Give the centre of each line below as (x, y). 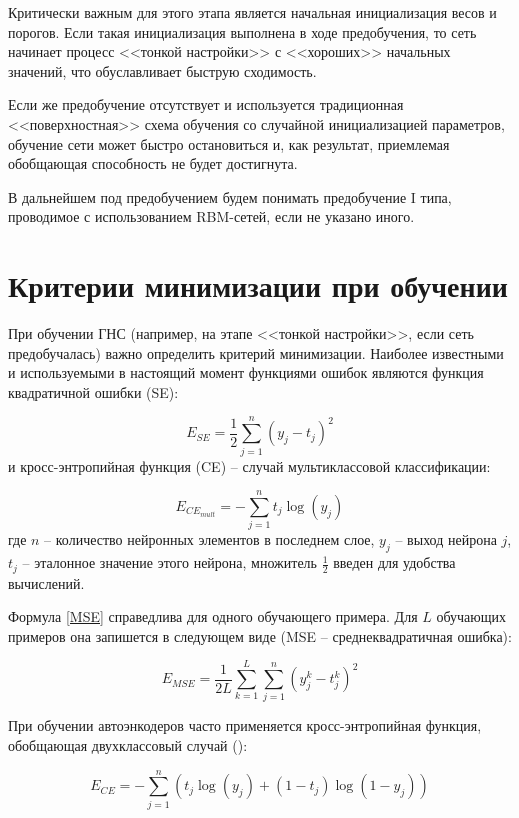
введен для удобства (394, 562)
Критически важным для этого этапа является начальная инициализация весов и (252, 12)
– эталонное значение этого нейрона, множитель (169, 562)
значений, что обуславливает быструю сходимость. (162, 70)
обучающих (471, 616)
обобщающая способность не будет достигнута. (153, 163)
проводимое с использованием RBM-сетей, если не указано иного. (211, 216)
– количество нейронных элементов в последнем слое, (209, 539)
